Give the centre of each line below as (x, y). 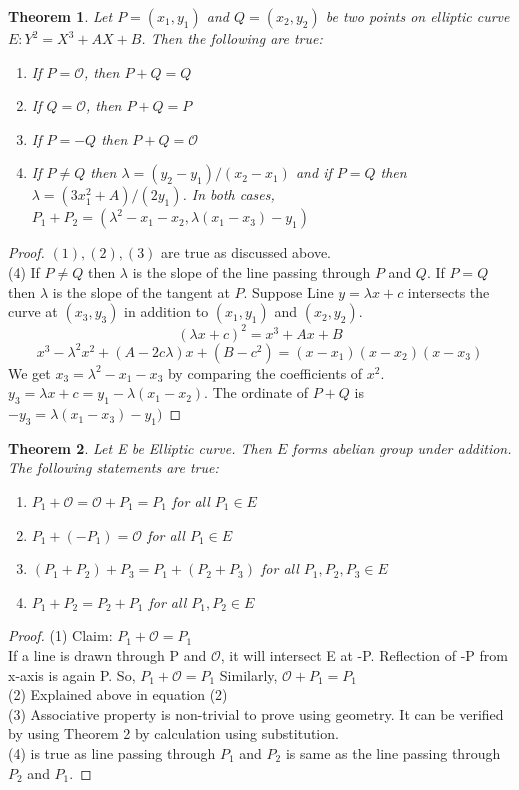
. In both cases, (228, 194)
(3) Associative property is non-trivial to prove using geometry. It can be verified (256, 713)
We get (29, 372)
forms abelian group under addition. (402, 447)
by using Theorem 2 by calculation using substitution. (173, 733)
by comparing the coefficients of (265, 372)
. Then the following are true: (232, 38)
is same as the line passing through (393, 752)
